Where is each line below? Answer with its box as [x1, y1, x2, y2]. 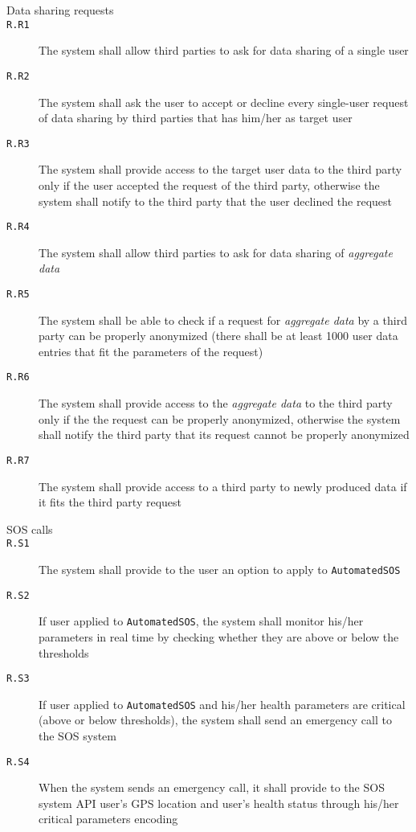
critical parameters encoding [39, 810, 178, 827]
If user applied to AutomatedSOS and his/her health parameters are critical [39, 695, 406, 712]
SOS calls [6, 520, 53, 537]
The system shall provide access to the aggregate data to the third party [39, 395, 393, 412]
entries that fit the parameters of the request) [39, 342, 263, 359]
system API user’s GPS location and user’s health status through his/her [39, 794, 399, 811]
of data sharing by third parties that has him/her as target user [39, 109, 353, 126]
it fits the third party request [39, 494, 182, 510]
